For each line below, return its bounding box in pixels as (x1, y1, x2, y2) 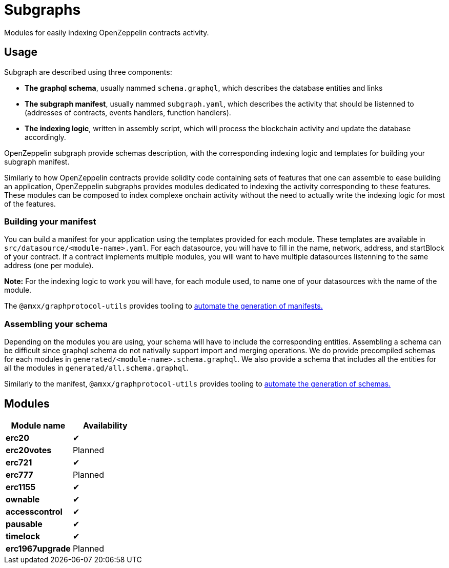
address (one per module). (4, 261, 94, 270)
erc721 (6, 457, 32, 468)
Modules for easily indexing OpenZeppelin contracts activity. (4, 28, 209, 37)
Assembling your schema (4, 318, 108, 329)
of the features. (4, 199, 56, 208)
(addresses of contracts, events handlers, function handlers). (25, 108, 231, 117)
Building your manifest (4, 216, 96, 227)
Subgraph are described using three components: (4, 67, 172, 76)
